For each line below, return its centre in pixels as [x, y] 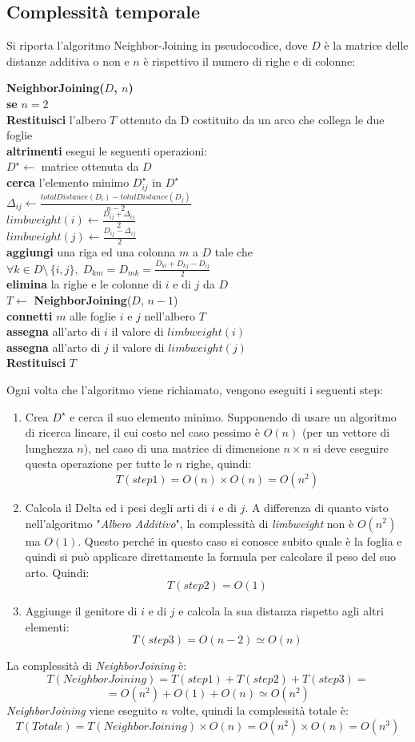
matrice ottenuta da [90, 166]
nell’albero [170, 315]
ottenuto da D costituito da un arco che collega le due [252, 119]
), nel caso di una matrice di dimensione [182, 448]
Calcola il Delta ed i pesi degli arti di [116, 507]
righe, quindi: [219, 464]
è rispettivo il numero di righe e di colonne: [249, 60]
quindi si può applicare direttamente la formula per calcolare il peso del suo [211, 556]
